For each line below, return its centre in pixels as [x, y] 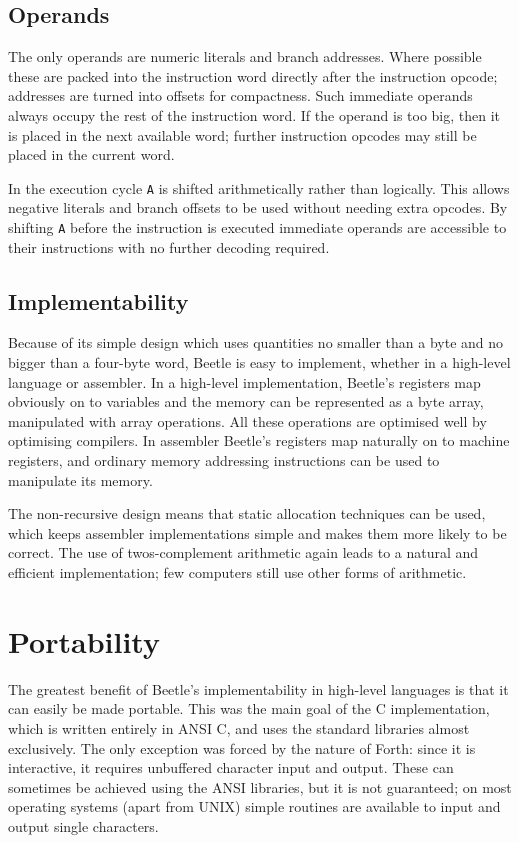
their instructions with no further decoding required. [169, 246]
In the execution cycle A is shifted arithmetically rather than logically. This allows [259, 187]
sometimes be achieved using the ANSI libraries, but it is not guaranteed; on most [260, 786]
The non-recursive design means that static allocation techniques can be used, [247, 513]
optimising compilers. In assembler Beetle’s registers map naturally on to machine [259, 440]
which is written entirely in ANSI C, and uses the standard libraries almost [239, 727]
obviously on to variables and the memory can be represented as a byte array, [246, 401]
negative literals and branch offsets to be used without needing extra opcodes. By [258, 207]
